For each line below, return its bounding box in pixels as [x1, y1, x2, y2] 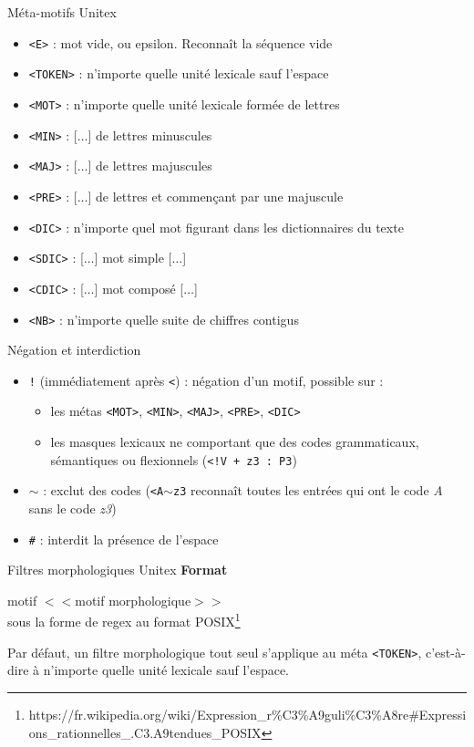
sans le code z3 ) [28, 498, 117, 517]
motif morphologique [75, 590, 191, 609]
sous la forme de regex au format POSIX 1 [7, 609, 241, 631]
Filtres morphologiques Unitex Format [7, 560, 228, 579]
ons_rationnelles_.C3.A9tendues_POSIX [28, 722, 262, 742]
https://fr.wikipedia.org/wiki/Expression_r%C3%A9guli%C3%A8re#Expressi [28, 704, 467, 723]
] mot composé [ [94, 278, 184, 297]
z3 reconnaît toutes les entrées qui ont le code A [173, 481, 443, 500]
